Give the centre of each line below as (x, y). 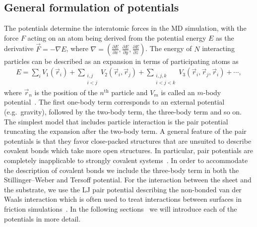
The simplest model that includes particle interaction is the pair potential (116, 121)
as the (225, 37)
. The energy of (169, 48)
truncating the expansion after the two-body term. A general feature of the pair (125, 131)
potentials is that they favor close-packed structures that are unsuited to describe (128, 141)
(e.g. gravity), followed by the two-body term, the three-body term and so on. (123, 112)
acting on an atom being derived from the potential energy (117, 37)
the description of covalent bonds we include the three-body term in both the (122, 170)
